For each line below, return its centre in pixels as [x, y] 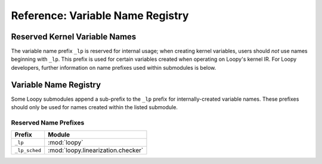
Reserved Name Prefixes [48, 122]
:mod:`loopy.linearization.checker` [96, 150]
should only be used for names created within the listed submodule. [95, 107]
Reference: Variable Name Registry [100, 16]
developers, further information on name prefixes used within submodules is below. [114, 67]
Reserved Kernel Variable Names [74, 37]
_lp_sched [28, 150]
